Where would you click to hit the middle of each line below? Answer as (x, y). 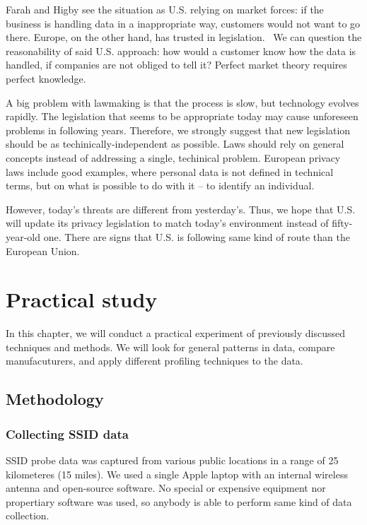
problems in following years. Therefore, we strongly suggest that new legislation (178, 130)
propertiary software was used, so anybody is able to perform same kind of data (179, 501)
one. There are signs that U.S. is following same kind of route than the (197, 236)
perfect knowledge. (46, 78)
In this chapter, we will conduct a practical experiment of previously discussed (176, 333)
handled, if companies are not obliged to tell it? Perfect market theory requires (176, 65)
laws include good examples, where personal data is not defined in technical (170, 171)
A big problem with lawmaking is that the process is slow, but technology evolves (182, 102)
